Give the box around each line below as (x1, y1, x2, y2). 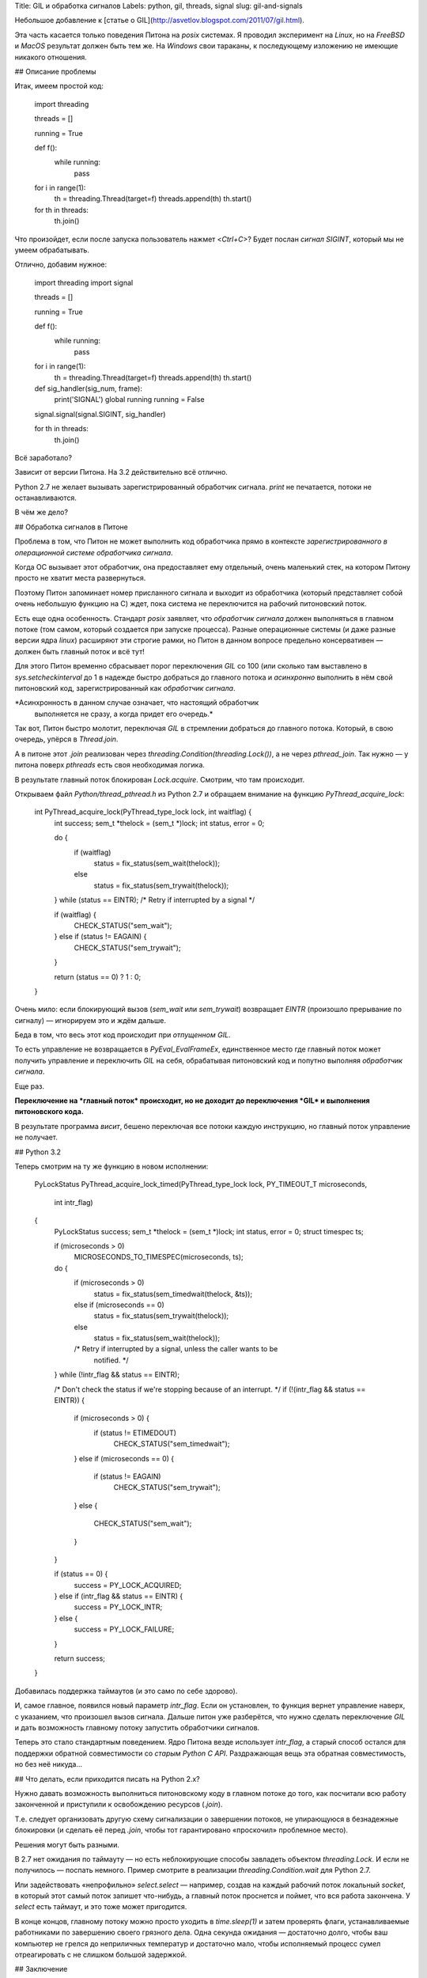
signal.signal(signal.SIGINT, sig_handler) (34, 409, 166, 419)
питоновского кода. (14, 1107, 85, 1116)
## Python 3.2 (14, 1147, 62, 1157)
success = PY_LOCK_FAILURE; (74, 1624, 175, 1634)
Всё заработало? (14, 453, 73, 462)
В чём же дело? (14, 507, 69, 517)
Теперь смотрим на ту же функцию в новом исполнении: (14, 1161, 209, 1171)
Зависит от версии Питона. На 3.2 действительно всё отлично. (14, 468, 229, 477)
